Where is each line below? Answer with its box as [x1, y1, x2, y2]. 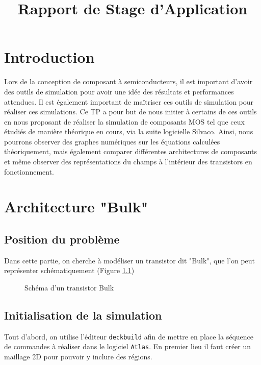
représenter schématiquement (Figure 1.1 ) [4, 265, 135, 276]
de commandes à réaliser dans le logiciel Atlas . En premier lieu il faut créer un [4, 341, 251, 352]
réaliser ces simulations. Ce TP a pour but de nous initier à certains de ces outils [4, 106, 257, 117]
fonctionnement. [4, 166, 55, 177]
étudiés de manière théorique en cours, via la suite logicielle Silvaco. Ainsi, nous [4, 126, 253, 137]
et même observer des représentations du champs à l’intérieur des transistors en [4, 156, 252, 167]
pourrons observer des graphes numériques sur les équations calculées [4, 136, 220, 147]
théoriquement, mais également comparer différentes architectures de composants [4, 146, 257, 157]
